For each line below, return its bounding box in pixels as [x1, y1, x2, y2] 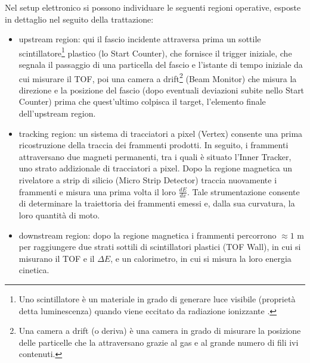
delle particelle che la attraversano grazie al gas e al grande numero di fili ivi [18, 336, 299, 348]
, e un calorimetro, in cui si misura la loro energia [110, 252, 292, 264]
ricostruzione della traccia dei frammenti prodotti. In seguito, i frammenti [18, 139, 289, 151]
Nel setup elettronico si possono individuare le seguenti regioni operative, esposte [5, 1, 301, 13]
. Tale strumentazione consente [187, 185, 300, 198]
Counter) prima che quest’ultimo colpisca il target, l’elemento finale [18, 95, 266, 108]
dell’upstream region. [18, 107, 96, 120]
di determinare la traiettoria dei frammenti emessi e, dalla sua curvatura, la [18, 197, 295, 209]
